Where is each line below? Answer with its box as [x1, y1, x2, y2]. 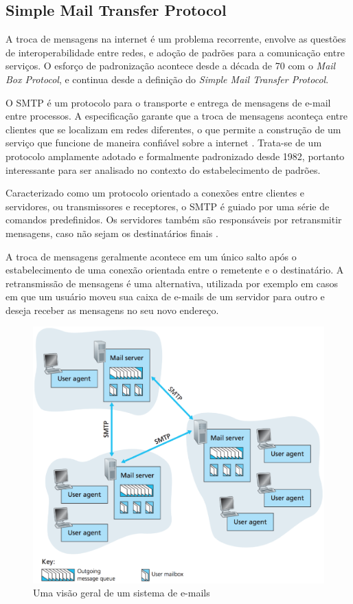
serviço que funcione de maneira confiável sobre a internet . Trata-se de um [5, 135, 322, 150]
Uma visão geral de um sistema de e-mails [33, 585, 210, 600]
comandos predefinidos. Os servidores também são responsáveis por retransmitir [5, 212, 342, 227]
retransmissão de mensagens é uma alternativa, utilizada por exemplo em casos [5, 276, 339, 290]
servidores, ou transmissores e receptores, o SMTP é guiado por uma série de [5, 199, 330, 213]
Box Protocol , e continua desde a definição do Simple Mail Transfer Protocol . [5, 71, 329, 86]
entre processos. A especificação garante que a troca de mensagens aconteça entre [5, 109, 348, 123]
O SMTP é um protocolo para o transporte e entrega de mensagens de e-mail [5, 95, 331, 109]
